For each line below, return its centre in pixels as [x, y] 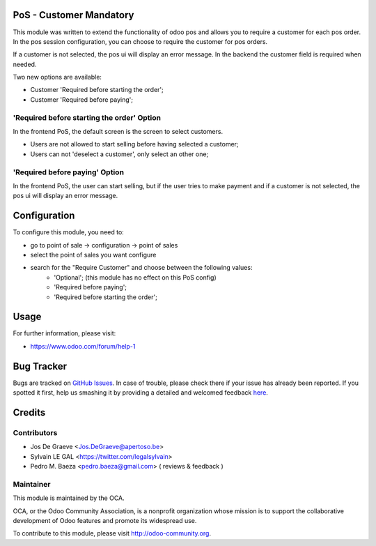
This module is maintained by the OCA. [69, 498]
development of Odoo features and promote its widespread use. [105, 521]
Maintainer [32, 484]
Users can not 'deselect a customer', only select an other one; [119, 154]
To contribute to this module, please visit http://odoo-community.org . [112, 533]
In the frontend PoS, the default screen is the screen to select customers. [118, 131]
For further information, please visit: [64, 333]
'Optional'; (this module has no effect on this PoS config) [135, 277]
